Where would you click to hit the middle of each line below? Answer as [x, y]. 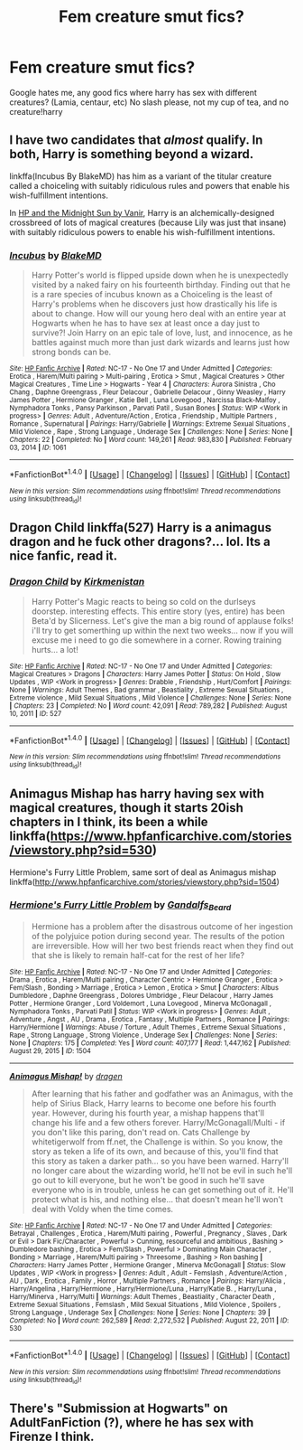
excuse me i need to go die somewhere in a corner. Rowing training [156, 640]
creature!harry [36, 111]
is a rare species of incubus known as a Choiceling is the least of [152, 295]
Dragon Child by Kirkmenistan [77, 582]
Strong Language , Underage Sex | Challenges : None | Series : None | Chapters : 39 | [140, 1313]
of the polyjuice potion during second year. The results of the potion [158, 937]
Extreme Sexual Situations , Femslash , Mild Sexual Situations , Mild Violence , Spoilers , [145, 1305]
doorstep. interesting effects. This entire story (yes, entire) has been [158, 611]
